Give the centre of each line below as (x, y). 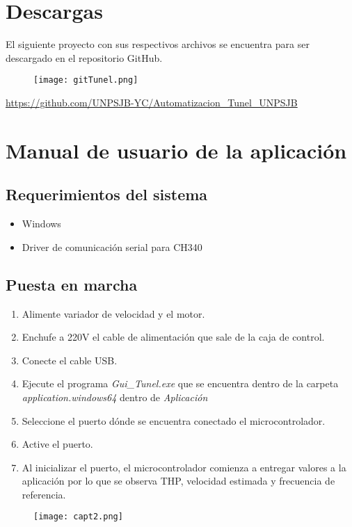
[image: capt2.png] (78, 517)
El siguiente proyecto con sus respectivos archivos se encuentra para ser (158, 44)
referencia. (44, 494)
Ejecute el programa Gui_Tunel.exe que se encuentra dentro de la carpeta (180, 383)
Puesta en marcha (72, 284)
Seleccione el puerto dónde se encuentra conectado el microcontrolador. (174, 420)
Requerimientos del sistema (107, 194)
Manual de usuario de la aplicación (176, 150)
